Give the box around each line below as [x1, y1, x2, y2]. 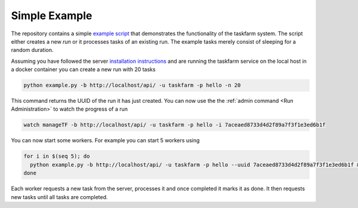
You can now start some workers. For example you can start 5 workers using [11, 137, 200, 144]
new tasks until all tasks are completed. [11, 193, 108, 200]
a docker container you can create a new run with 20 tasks [11, 66, 156, 73]
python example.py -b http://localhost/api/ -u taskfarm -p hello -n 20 [23, 82, 241, 89]
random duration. [11, 47, 54, 54]
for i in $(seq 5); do [23, 153, 90, 160]
